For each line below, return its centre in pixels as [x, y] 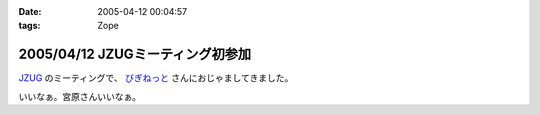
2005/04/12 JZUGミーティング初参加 [135, 54]
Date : [30, 11]
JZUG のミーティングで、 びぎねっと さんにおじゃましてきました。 [156, 78]
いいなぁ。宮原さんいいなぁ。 [80, 96]
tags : [29, 26]
